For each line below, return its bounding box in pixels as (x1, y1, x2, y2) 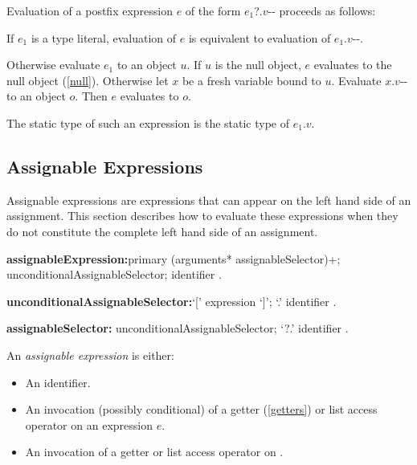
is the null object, (215, 56, 301, 73)
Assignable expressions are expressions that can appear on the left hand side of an (6, 191, 411, 208)
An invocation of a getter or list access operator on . (25, 443, 284, 460)
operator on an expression (25, 416, 153, 433)
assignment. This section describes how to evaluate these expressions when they (6, 207, 399, 224)
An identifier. (25, 373, 91, 390)
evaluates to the (313, 56, 392, 73)
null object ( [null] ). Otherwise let (6, 71, 169, 88)
